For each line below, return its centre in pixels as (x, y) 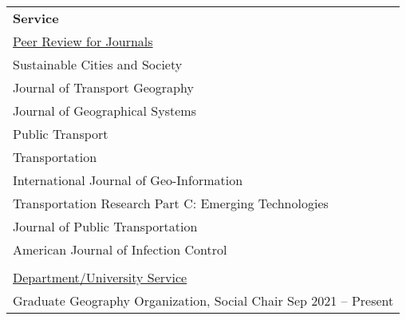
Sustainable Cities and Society (98, 64)
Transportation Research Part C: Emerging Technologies (171, 203)
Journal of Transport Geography (103, 87)
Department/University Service (100, 277)
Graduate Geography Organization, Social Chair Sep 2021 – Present (203, 300)
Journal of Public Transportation (105, 226)
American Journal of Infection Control (120, 249)
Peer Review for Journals (83, 41)
